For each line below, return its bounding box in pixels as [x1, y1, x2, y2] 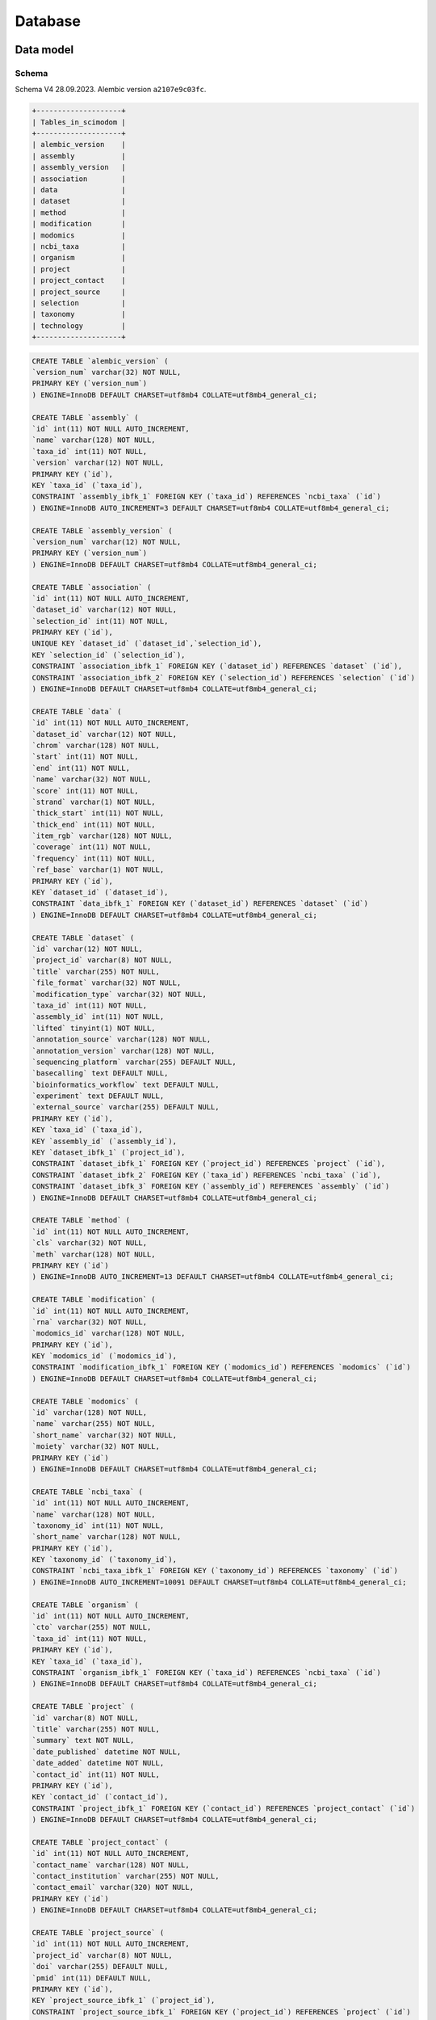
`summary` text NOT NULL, [31, 1736, 135, 1745]
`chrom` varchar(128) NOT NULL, [31, 740, 161, 750]
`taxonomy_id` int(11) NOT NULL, [31, 1521, 165, 1530]
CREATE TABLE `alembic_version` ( [31, 356, 169, 365]
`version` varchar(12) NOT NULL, [31, 458, 165, 468]
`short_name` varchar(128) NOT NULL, [31, 1532, 182, 1542]
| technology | [31, 321, 127, 330]
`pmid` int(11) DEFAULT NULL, [31, 1973, 152, 1983]
